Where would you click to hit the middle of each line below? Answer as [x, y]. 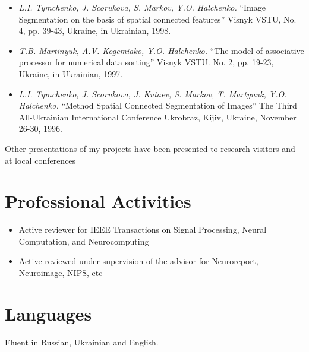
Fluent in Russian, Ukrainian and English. [82, 342]
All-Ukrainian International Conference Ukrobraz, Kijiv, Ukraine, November [157, 117]
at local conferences [40, 160]
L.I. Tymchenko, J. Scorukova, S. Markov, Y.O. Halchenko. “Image [142, 7]
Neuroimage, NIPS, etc [61, 273]
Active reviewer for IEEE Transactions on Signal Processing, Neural [143, 229]
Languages [48, 313]
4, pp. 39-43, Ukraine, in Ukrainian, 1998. [95, 31]
